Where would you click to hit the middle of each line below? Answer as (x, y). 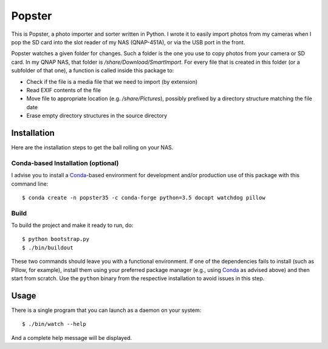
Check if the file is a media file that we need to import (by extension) (112, 81)
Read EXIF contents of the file (64, 90)
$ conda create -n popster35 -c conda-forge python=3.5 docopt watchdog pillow (144, 198)
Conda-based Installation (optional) (65, 163)
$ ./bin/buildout (48, 248)
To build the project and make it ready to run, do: (72, 225)
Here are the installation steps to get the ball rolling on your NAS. (92, 147)
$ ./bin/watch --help (54, 324)
